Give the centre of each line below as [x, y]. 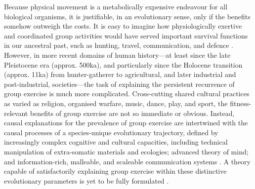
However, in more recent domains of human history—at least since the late [117, 55]
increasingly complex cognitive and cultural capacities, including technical [116, 142]
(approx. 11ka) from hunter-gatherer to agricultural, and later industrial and [120, 74]
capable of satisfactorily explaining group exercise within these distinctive [115, 171]
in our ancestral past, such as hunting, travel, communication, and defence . [119, 45]
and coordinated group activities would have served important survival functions [126, 35]
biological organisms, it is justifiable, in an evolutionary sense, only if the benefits [127, 16]
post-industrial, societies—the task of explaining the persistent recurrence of [119, 84]
